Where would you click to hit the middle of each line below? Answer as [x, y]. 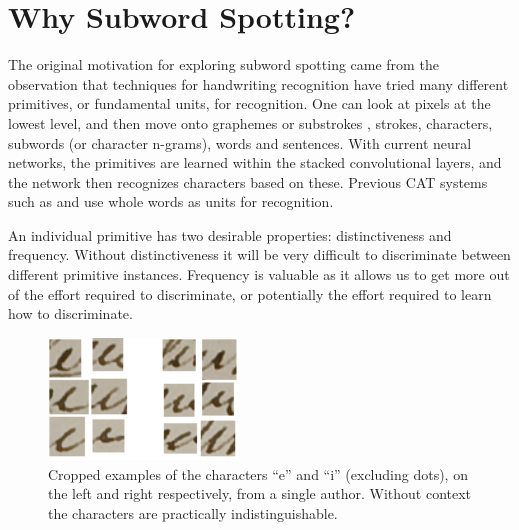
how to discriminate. [70, 313]
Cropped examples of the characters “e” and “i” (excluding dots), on [258, 473]
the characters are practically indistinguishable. [193, 512]
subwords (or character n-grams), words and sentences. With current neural [240, 142]
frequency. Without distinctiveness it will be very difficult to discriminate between [259, 254]
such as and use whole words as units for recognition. [171, 201]
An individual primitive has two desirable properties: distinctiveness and [230, 234]
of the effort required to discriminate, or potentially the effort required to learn [250, 293]
